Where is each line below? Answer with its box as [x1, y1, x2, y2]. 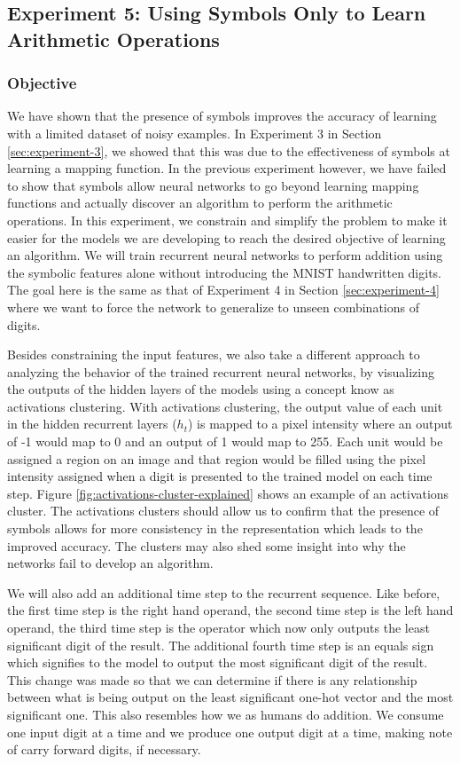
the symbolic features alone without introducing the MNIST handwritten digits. [7, 263, 442, 281]
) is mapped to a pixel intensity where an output [187, 414, 453, 433]
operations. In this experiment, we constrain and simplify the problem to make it [7, 210, 448, 229]
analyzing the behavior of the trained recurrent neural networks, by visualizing [7, 362, 434, 381]
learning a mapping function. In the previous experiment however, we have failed [7, 159, 447, 177]
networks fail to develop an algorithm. [7, 554, 214, 572]
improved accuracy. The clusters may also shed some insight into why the [7, 536, 406, 555]
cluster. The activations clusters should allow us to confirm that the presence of [7, 501, 440, 520]
